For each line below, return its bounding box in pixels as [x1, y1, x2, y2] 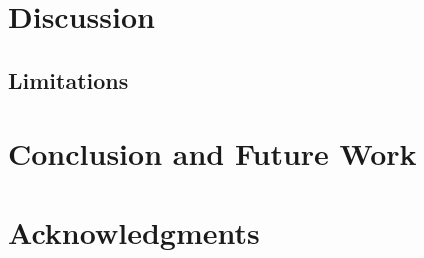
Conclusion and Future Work [8, 133, 417, 174]
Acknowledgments [8, 211, 260, 252]
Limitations [8, 64, 129, 95]
